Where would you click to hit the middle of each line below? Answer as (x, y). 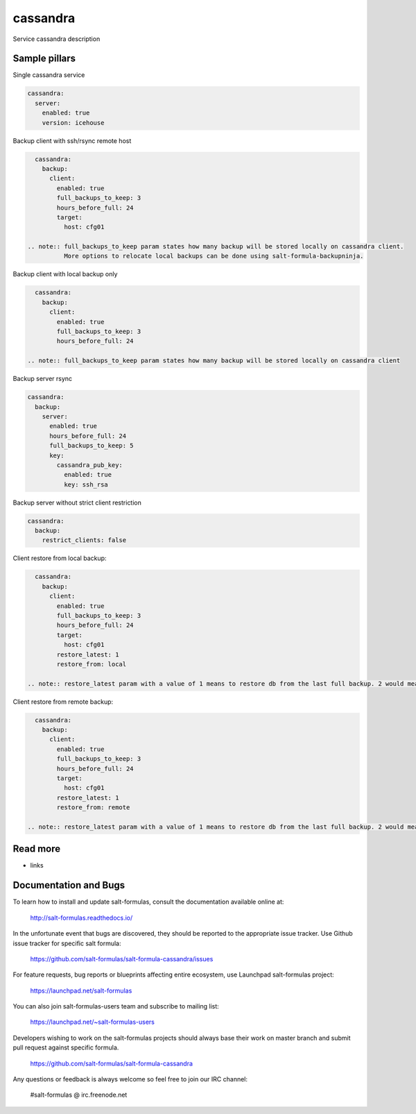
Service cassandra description (57, 39)
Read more (37, 849)
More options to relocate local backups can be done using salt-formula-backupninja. (214, 256)
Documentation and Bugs (69, 885)
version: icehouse (73, 123)
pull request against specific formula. (66, 1047)
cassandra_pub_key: (89, 465)
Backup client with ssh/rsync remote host (72, 141)
